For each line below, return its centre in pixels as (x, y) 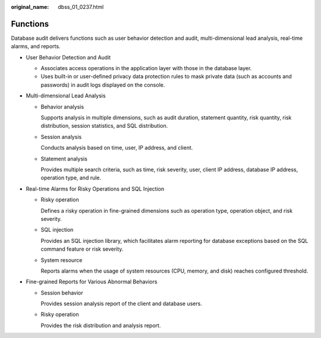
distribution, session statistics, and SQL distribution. (104, 126)
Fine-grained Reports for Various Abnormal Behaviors (92, 282)
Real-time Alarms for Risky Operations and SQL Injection (95, 189)
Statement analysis (64, 159)
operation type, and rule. (71, 178)
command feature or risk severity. (82, 249)
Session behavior (62, 293)
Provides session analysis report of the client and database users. (121, 304)
